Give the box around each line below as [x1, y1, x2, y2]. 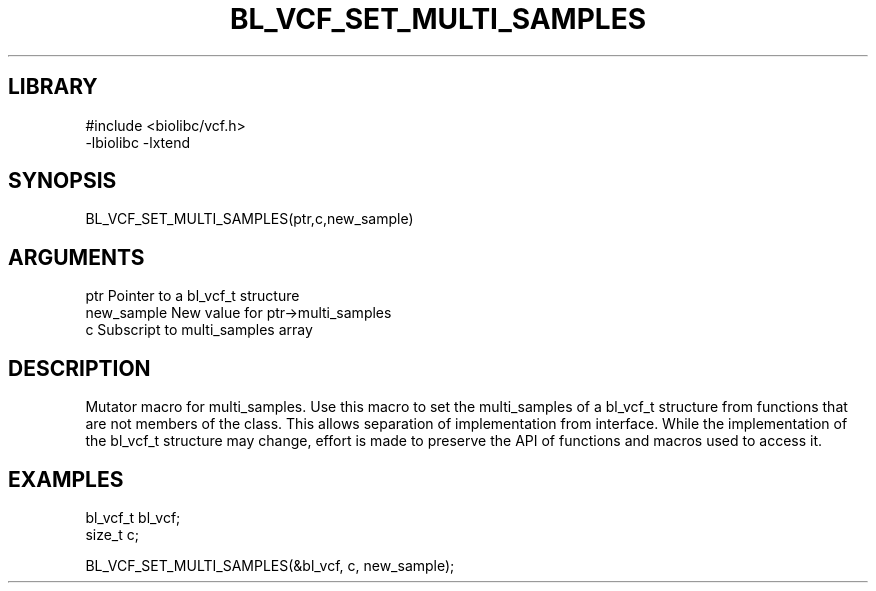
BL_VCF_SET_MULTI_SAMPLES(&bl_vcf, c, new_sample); [85, 556, 455, 574]
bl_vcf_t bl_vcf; [85, 508, 181, 526]
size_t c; [85, 525, 139, 543]
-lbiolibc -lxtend [85, 133, 191, 151]
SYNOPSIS [8, 168, 117, 194]
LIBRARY [8, 74, 98, 100]
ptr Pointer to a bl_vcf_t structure [85, 287, 300, 305]
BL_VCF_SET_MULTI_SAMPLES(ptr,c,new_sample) [85, 210, 414, 228]
